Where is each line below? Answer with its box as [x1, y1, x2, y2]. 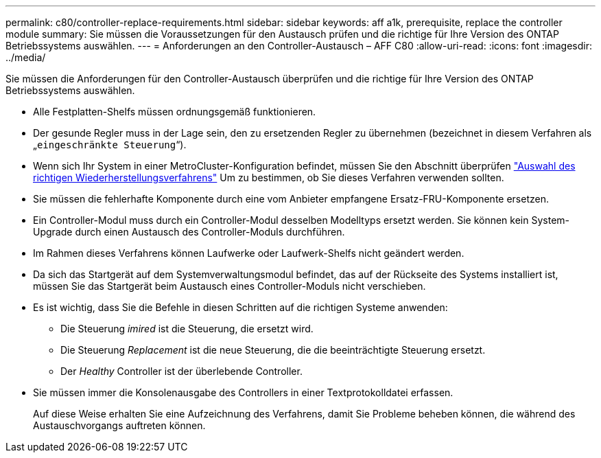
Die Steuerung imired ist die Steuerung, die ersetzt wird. [60, 323, 314, 334]
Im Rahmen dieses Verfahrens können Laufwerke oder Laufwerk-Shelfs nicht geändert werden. [33, 247, 464, 259]
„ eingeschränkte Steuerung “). [33, 139, 187, 150]
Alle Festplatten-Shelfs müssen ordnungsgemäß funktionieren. [33, 106, 316, 117]
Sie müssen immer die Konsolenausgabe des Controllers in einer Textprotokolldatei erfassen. [33, 387, 453, 398]
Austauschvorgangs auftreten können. [33, 420, 206, 431]
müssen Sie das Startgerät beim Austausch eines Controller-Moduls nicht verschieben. [33, 280, 426, 292]
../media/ [5, 51, 46, 63]
